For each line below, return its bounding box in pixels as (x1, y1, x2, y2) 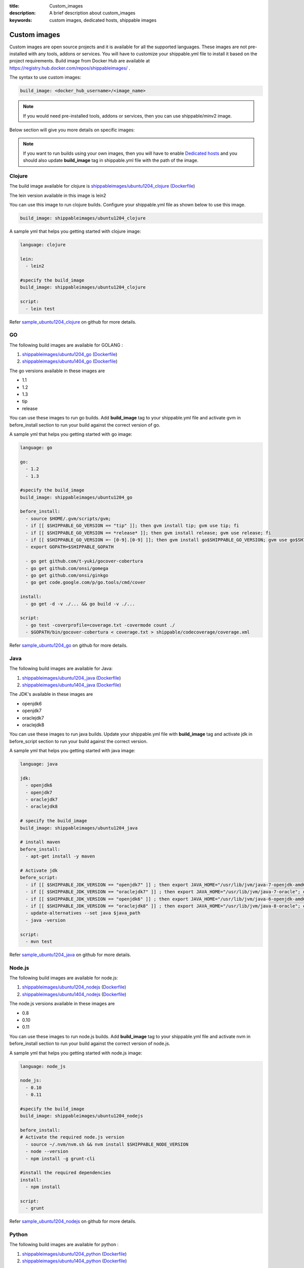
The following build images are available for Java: (9, 665, 113, 672)
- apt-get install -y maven (25, 854, 95, 859)
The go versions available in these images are (9, 368, 105, 374)
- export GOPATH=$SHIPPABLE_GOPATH (25, 544, 114, 550)
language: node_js (20, 1063, 66, 1069)
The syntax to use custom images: (9, 74, 81, 81)
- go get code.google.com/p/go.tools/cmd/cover (25, 580, 146, 585)
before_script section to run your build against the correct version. (9, 738, 148, 744)
